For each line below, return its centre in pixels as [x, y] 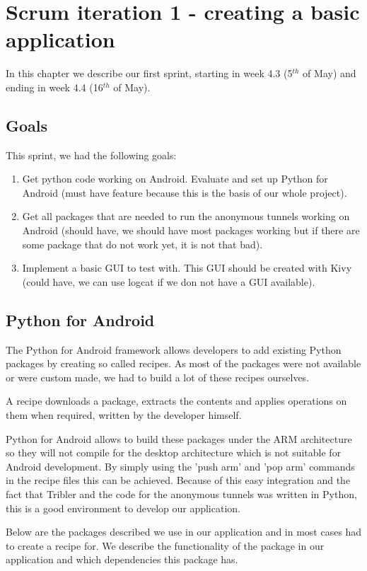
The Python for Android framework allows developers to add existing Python [174, 349]
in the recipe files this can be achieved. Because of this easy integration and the [178, 480]
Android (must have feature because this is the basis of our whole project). [185, 192]
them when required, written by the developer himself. [124, 415]
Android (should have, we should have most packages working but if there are [191, 230]
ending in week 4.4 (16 [54, 87]
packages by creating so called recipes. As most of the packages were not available [183, 363]
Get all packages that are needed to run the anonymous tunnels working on [186, 216]
